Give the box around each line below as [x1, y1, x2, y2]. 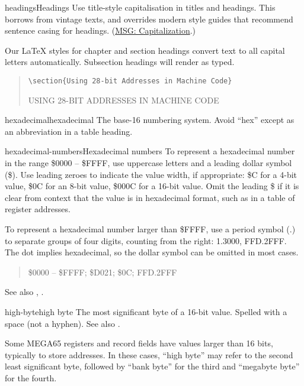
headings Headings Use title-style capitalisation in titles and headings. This [5, 1, 276, 13]
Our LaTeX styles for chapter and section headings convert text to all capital [5, 44, 285, 56]
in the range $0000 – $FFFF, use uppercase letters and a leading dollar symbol [5, 157, 292, 168]
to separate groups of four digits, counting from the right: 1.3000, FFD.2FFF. [5, 234, 287, 246]
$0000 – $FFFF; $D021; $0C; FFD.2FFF [28, 265, 177, 278]
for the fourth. [5, 371, 57, 384]
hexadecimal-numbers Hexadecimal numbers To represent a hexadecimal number [5, 145, 295, 157]
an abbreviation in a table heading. [5, 125, 133, 137]
